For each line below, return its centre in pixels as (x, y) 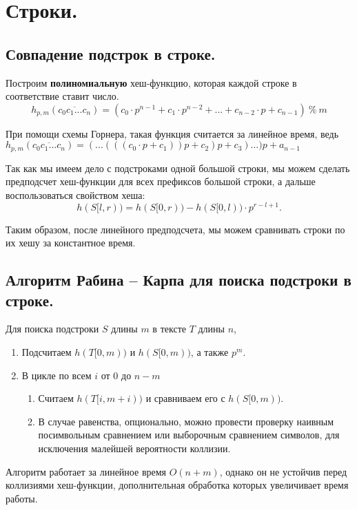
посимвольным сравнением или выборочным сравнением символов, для (189, 435)
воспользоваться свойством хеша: (75, 195)
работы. (22, 498)
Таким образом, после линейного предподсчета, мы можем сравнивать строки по (175, 229)
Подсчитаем (47, 352)
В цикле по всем (57, 375)
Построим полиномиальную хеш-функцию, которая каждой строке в (151, 82)
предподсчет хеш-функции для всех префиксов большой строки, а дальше (161, 181)
